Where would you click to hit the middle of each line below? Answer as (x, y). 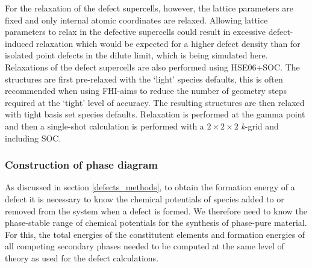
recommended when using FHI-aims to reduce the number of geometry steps (146, 91)
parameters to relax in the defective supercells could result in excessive (136, 32)
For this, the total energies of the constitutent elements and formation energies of (155, 234)
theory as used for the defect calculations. (82, 257)
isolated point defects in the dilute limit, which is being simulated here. (136, 55)
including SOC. (33, 138)
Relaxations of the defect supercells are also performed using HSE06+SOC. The (152, 67)
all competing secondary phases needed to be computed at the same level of (145, 246)
